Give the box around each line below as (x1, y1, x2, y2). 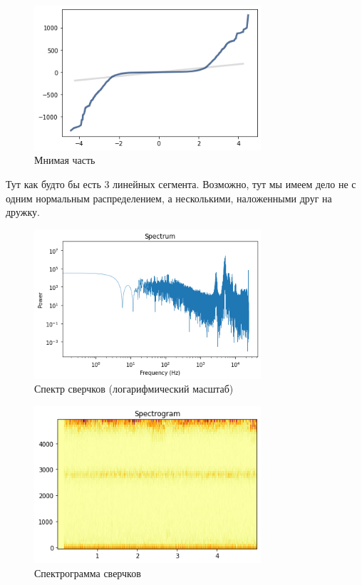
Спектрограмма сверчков (34, 565, 141, 580)
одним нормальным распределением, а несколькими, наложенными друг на (6, 190, 332, 205)
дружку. (6, 205, 40, 219)
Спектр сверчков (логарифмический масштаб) (34, 381, 234, 396)
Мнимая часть (34, 152, 95, 167)
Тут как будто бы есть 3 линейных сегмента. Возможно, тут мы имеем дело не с (6, 176, 356, 191)
